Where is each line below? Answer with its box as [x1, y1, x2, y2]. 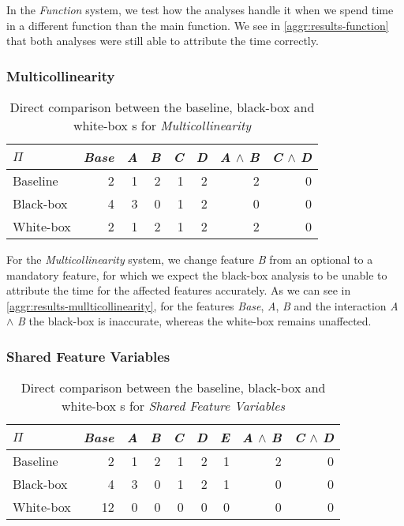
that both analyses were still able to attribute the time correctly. [6, 32, 319, 49]
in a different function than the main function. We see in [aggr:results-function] [6, 17, 389, 33]
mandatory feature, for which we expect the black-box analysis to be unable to [6, 266, 387, 283]
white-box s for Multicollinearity [73, 116, 252, 134]
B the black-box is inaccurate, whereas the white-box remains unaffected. [17, 313, 372, 329]
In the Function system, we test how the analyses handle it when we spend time [6, 2, 394, 17]
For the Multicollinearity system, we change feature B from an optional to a [6, 251, 373, 267]
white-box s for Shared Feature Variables [62, 396, 286, 415]
